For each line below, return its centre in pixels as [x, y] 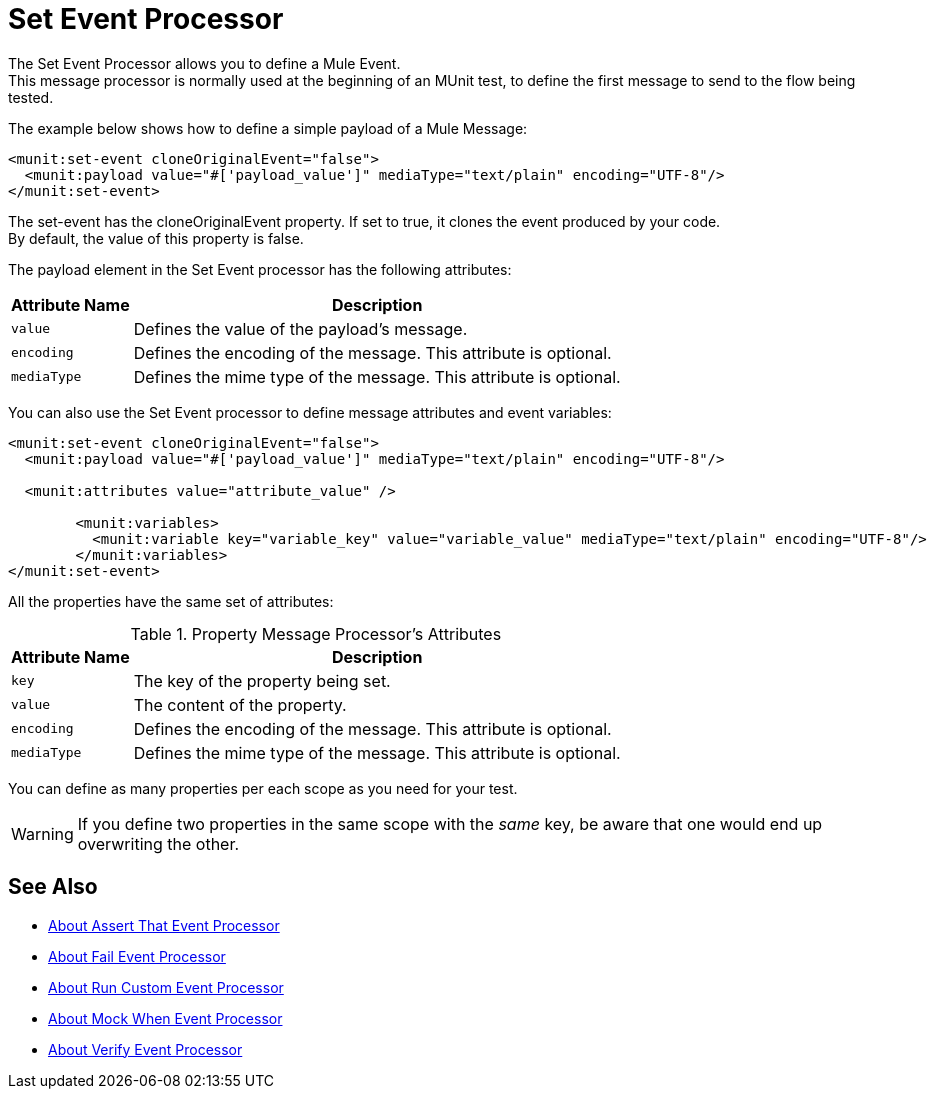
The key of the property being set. [262, 680]
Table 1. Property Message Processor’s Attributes [316, 633]
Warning [42, 833]
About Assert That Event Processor [164, 925]
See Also [53, 887]
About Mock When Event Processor [165, 1018]
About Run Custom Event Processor [166, 987]
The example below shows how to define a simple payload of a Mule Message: [268, 128]
